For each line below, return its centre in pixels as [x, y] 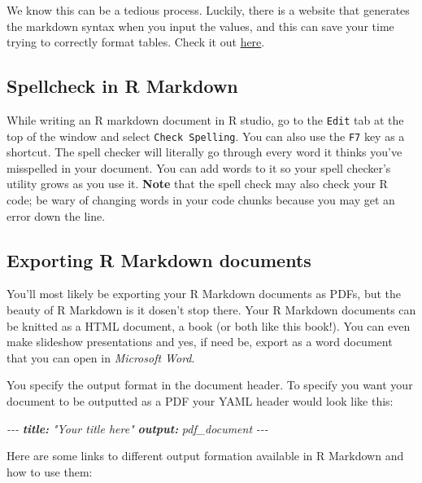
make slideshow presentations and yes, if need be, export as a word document [200, 342]
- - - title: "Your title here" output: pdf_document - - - [137, 428]
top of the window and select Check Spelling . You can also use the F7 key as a [206, 136]
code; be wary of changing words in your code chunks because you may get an [201, 200]
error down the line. [56, 215]
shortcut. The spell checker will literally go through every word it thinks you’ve [204, 152]
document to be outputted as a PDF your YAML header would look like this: [200, 401]
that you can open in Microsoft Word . [101, 357]
